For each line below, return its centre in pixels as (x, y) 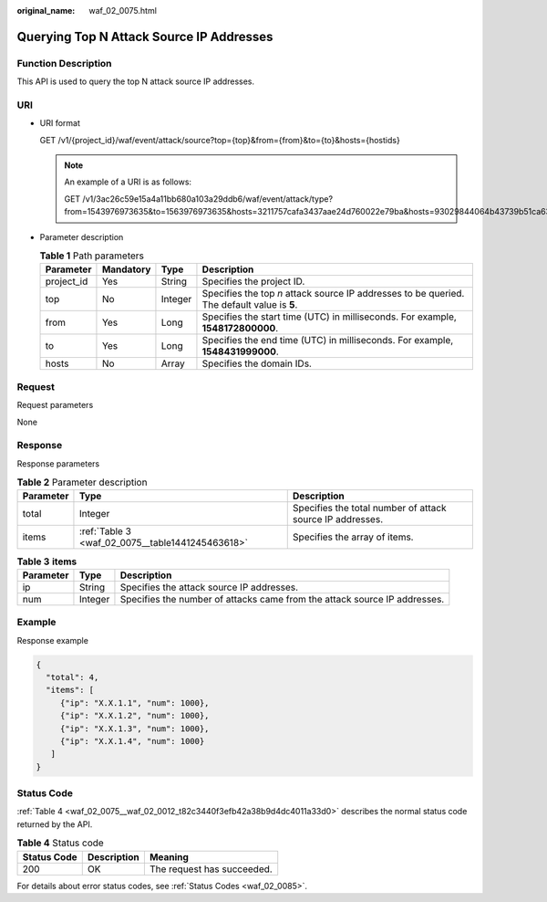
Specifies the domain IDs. (257, 363)
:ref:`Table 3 (105, 531)
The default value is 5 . (250, 305)
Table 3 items (47, 561)
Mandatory (126, 269)
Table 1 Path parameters (92, 256)
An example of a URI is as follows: (128, 182)
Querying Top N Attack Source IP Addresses (145, 37)
